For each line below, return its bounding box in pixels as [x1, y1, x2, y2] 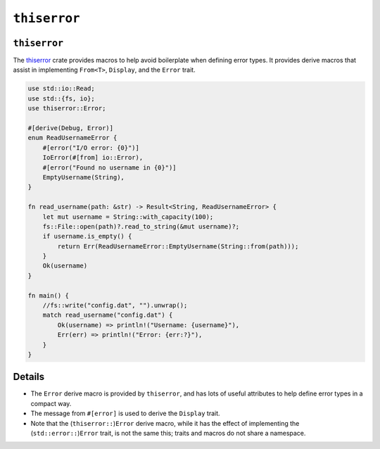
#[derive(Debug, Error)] [27, 124, 114, 132]
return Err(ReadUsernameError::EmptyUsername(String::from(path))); [57, 242, 299, 250]
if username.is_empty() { [42, 232, 132, 241]
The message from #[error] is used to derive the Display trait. [30, 409, 221, 418]
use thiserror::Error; [27, 104, 106, 113]
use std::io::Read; [27, 84, 95, 93]
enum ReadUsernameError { [27, 134, 118, 142]
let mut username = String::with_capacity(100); [42, 213, 214, 221]
